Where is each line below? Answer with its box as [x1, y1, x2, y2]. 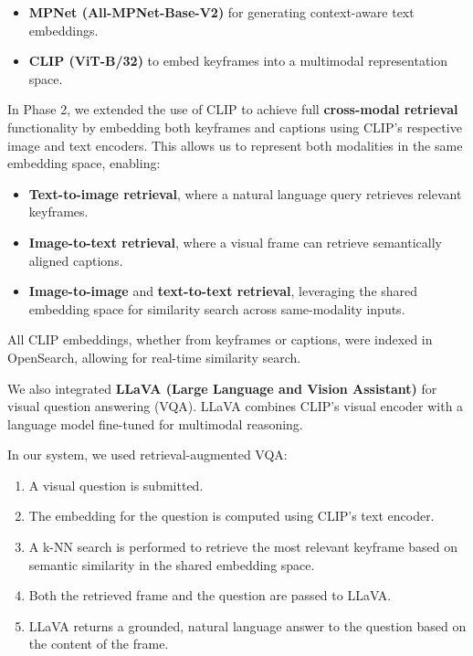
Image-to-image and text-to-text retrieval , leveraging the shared [28, 281, 418, 301]
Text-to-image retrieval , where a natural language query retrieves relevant [28, 184, 462, 203]
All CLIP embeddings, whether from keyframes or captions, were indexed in [7, 330, 433, 349]
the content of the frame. [28, 634, 169, 653]
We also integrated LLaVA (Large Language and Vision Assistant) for [7, 378, 437, 397]
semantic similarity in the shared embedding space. [28, 555, 315, 574]
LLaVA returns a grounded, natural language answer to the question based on [28, 616, 467, 635]
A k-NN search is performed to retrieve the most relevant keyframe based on [28, 537, 457, 556]
